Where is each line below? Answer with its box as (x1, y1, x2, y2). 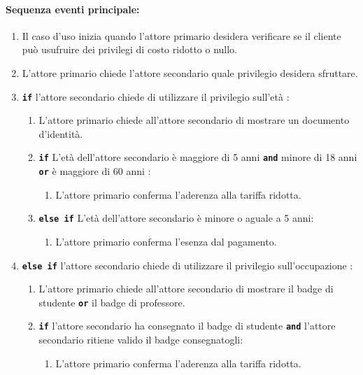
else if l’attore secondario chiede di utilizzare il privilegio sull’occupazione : (22, 257, 353, 272)
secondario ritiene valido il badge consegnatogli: (38, 332, 243, 347)
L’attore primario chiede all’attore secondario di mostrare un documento (38, 113, 350, 127)
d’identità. (38, 126, 83, 141)
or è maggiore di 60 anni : (38, 164, 151, 178)
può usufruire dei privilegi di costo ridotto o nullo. (22, 42, 237, 57)
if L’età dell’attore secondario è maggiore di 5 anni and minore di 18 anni (38, 150, 357, 164)
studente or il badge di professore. (38, 295, 185, 309)
